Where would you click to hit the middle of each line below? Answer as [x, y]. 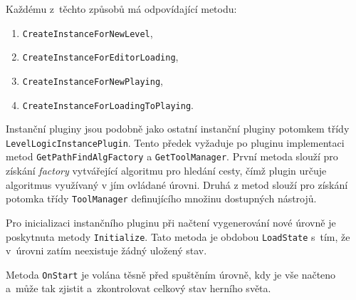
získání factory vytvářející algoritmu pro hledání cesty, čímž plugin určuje [166, 171]
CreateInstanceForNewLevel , [88, 32]
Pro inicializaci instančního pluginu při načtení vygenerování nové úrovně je [171, 222]
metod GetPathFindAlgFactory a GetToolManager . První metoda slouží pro [172, 156]
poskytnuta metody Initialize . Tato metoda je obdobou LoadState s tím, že [178, 236]
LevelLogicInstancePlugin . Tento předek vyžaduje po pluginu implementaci [175, 142]
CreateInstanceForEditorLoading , [100, 57]
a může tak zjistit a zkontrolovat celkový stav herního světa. [138, 288]
